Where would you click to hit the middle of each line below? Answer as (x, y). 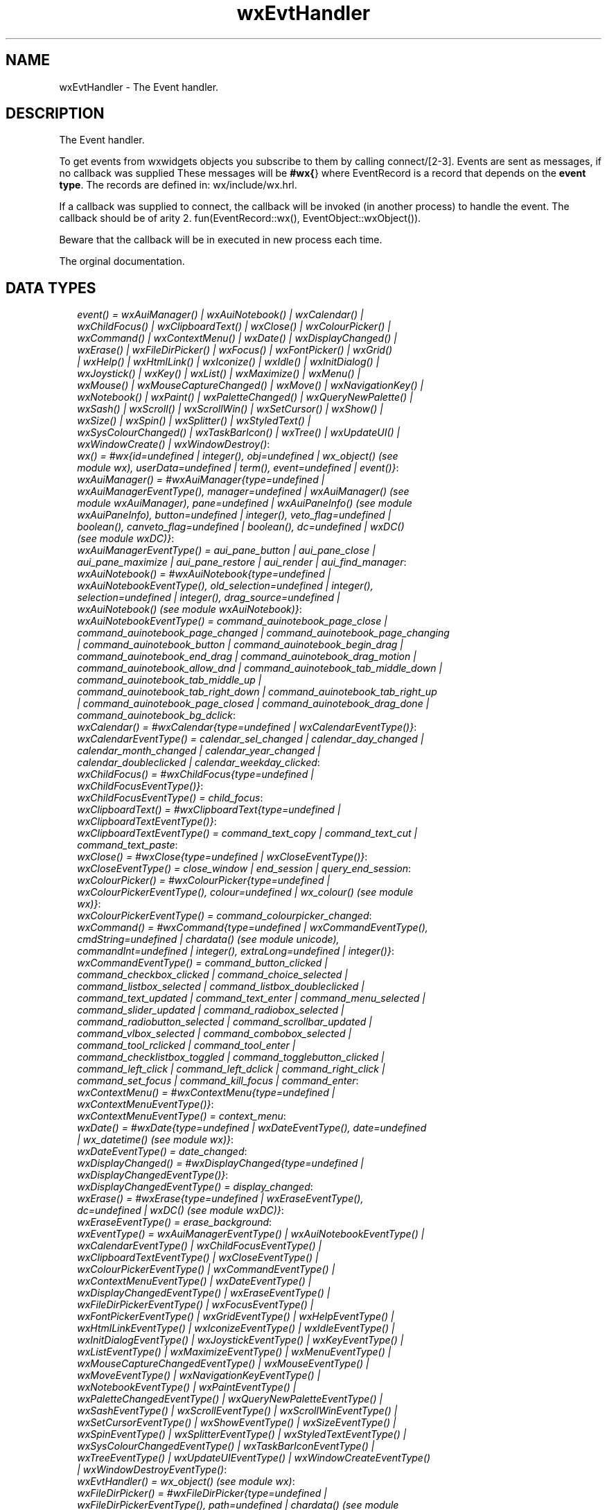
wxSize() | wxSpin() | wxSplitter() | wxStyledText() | (194, 421)
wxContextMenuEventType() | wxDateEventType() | (194, 1281)
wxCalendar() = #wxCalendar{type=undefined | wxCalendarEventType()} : (247, 727)
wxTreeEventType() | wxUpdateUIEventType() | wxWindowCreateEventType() (254, 1458)
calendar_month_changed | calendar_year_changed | (199, 751)
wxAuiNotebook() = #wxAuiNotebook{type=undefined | (204, 574)
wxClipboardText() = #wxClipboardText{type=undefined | (209, 810)
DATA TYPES (51, 288)
